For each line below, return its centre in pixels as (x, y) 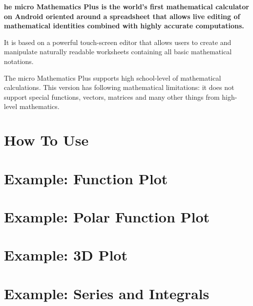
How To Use (46, 140)
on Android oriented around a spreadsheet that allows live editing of (122, 16)
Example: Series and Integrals (107, 293)
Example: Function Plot (86, 178)
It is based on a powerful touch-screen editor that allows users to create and (118, 42)
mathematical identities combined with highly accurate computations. (124, 26)
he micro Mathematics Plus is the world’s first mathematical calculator (126, 6)
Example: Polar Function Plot (107, 216)
